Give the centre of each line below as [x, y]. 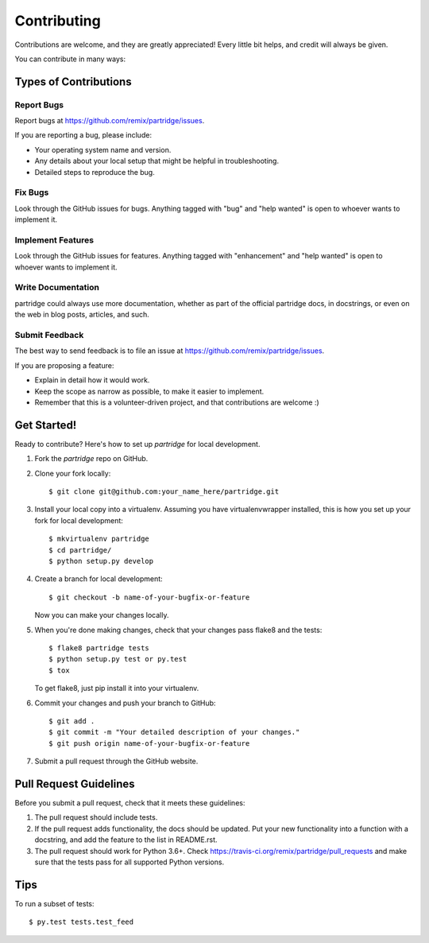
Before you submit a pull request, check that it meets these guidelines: [130, 802]
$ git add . [72, 721]
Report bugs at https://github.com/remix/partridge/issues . [110, 121]
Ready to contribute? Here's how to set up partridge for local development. [137, 444]
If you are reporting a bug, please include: [83, 135]
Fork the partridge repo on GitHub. [91, 459]
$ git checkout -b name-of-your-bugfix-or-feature [149, 597]
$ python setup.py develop [101, 561]
